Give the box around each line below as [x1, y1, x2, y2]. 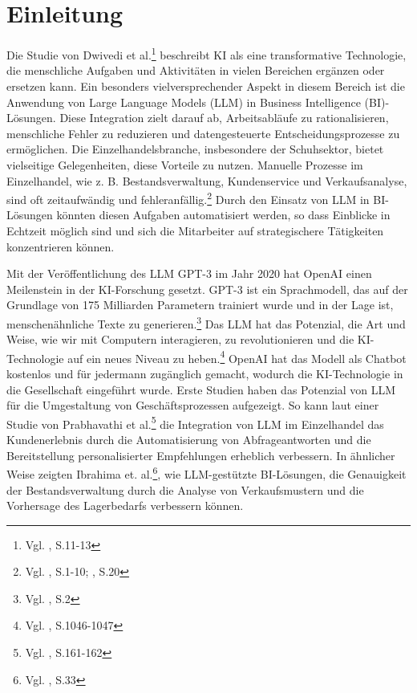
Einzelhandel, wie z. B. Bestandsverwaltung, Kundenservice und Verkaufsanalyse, [6, 172, 407, 189]
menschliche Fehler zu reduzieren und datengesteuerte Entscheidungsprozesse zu [6, 124, 400, 141]
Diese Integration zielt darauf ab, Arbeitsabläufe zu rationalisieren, [59, 109, 389, 126]
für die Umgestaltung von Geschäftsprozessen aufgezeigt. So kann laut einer [6, 397, 379, 414]
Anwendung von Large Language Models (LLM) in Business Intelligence [6, 93, 361, 110]
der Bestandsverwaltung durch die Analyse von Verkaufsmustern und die [6, 481, 364, 498]
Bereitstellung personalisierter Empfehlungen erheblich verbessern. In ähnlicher [6, 446, 395, 463]
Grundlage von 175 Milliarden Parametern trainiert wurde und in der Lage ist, [6, 296, 394, 313]
